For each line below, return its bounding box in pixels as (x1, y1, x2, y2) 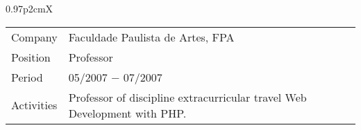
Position (11, 48, 51, 65)
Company (11, 28, 58, 45)
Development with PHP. (68, 104, 187, 121)
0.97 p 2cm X (6, 1, 53, 15)
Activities (11, 97, 58, 113)
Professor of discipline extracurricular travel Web (68, 89, 307, 105)
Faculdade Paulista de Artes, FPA (68, 28, 235, 45)
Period (11, 68, 43, 85)
